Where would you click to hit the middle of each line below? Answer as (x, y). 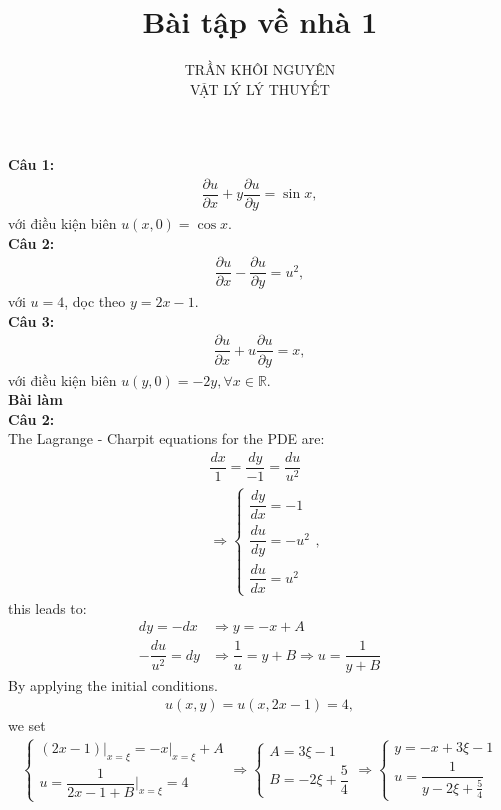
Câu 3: (31, 320)
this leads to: (47, 607)
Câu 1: (31, 164)
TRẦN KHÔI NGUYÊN (260, 69)
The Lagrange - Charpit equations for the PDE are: (166, 438)
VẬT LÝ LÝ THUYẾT (260, 88)
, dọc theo (95, 301)
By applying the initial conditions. (113, 684)
